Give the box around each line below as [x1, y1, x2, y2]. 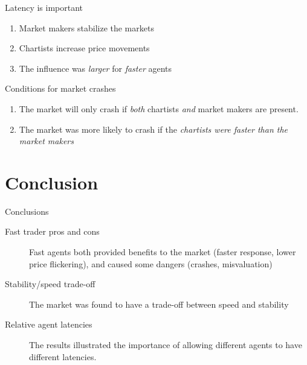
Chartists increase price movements [19, 42, 150, 54]
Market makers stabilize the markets [19, 21, 154, 34]
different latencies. [29, 350, 97, 363]
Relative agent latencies [5, 318, 92, 331]
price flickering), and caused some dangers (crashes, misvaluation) [29, 257, 273, 270]
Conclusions [5, 205, 49, 217]
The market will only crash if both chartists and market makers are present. [19, 102, 299, 115]
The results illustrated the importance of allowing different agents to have [29, 338, 302, 351]
